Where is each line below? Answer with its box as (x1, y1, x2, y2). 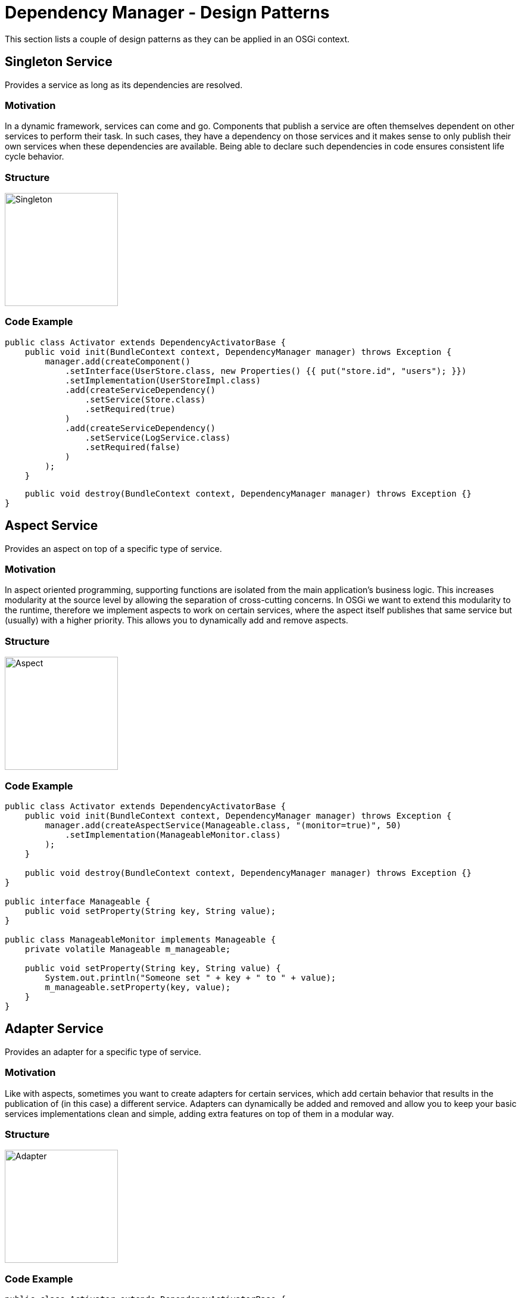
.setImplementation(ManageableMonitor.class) (65, 829, 281, 840)
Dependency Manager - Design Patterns (5, 2, 330, 23)
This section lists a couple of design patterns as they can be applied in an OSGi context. (5, 33, 350, 44)
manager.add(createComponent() (45, 356, 191, 366)
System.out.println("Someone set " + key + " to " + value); (45, 972, 336, 982)
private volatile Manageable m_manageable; (24, 944, 231, 954)
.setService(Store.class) (85, 394, 206, 404)
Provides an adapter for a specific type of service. (5, 1046, 201, 1057)
